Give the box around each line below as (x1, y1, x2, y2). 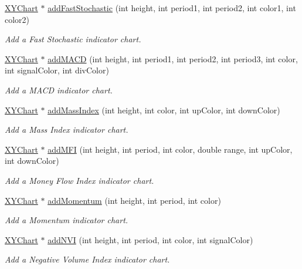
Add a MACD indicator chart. (5, 83, 113, 96)
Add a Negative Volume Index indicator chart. (5, 253, 170, 265)
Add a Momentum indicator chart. (5, 214, 128, 226)
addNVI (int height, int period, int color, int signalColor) (47, 233, 253, 246)
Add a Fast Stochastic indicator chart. (5, 33, 141, 45)
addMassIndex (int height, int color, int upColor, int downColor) (47, 103, 280, 116)
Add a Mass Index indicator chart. (5, 123, 128, 136)
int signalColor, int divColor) (5, 64, 109, 76)
